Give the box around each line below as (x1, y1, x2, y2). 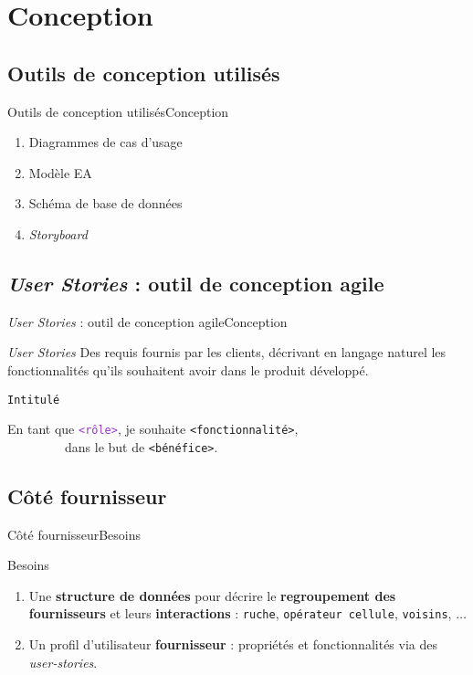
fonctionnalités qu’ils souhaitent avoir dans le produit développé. (7, 360, 369, 379)
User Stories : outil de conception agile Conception (7, 311, 288, 331)
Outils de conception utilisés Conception (7, 101, 229, 121)
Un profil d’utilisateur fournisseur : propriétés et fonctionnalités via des (28, 635, 437, 654)
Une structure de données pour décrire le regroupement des (28, 585, 396, 605)
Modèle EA (28, 163, 92, 182)
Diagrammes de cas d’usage (28, 132, 183, 152)
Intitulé (7, 393, 60, 406)
